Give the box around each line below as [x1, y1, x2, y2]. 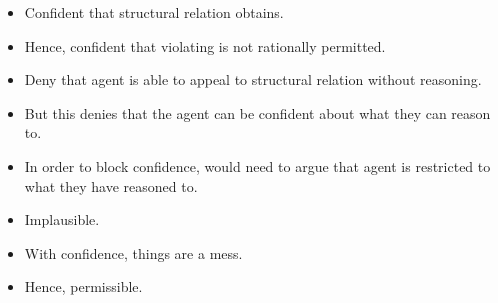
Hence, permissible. [24, 276, 143, 297]
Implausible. [24, 209, 100, 230]
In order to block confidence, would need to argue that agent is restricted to [24, 155, 491, 176]
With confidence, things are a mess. [24, 242, 243, 263]
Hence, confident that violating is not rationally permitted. [24, 35, 386, 56]
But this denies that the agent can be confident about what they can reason [24, 102, 491, 123]
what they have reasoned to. [24, 175, 198, 196]
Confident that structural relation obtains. [24, 2, 284, 22]
